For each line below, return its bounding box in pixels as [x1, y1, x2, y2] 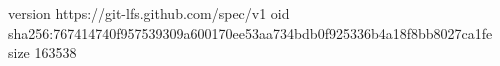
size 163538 [8, 42, 77, 63]
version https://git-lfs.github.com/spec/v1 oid [8, 3, 290, 23]
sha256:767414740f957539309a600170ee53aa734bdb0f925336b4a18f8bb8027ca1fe [8, 22, 493, 43]
